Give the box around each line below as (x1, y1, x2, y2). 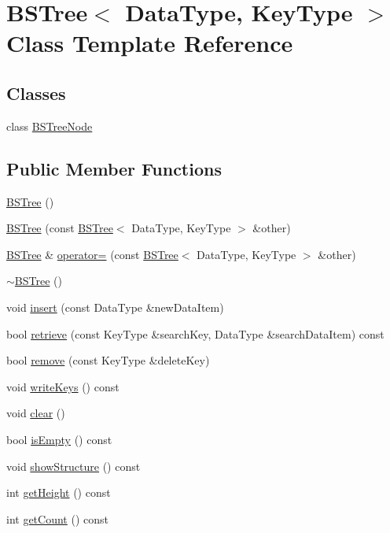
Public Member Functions (6, 156, 222, 180)
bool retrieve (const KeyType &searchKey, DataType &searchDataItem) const (6, 325, 384, 342)
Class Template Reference (6, 27, 293, 59)
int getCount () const (6, 510, 109, 527)
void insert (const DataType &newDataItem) (6, 298, 224, 315)
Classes (6, 80, 66, 105)
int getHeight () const (6, 484, 111, 501)
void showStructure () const (6, 457, 141, 474)
